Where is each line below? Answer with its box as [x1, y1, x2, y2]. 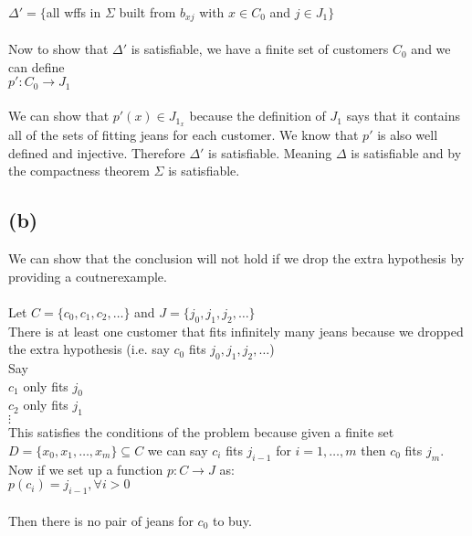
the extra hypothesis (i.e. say [8, 339, 170, 359]
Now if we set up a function [8, 459, 163, 478]
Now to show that [8, 39, 109, 59]
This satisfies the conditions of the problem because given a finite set [8, 423, 394, 442]
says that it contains [346, 106, 460, 125]
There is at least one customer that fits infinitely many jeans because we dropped [8, 321, 464, 340]
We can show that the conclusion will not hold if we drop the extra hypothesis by [8, 249, 465, 268]
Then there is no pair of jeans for [8, 510, 194, 530]
